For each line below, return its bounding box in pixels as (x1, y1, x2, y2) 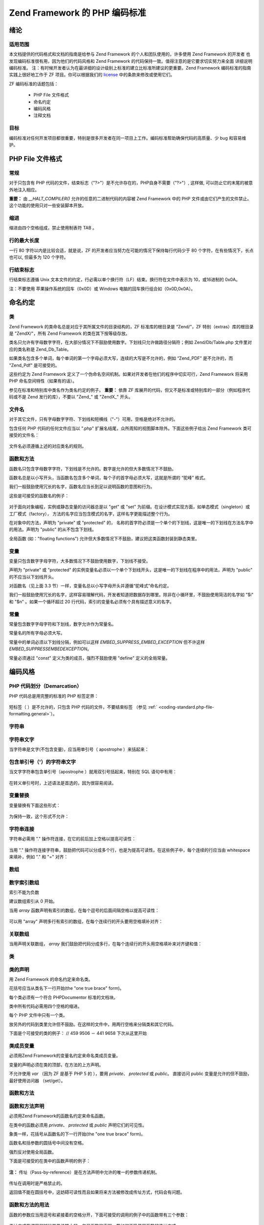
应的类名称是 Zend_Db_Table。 (9, 346, 71, 352)
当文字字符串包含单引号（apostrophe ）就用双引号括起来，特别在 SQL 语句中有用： (9, 769, 177, 775)
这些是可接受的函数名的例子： (9, 492, 69, 498)
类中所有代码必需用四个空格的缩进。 (9, 1004, 82, 1009)
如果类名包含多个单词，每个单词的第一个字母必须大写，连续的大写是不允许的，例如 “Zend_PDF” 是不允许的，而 (9, 355, 233, 361)
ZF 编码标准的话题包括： (9, 81, 59, 87)
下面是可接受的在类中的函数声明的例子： (9, 1158, 90, 1164)
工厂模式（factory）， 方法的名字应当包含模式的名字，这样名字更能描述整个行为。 (9, 511, 173, 516)
